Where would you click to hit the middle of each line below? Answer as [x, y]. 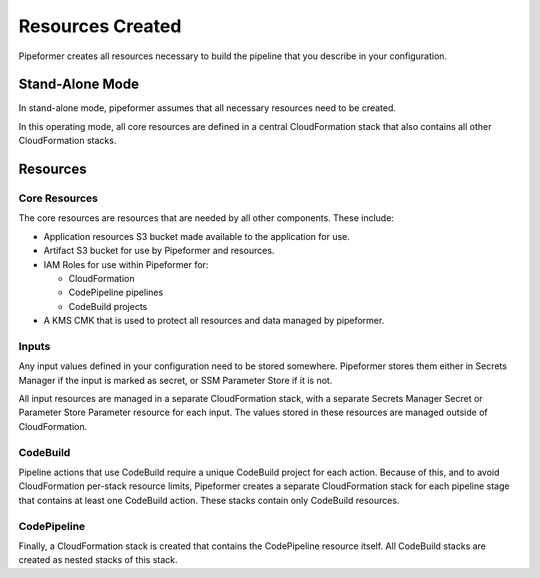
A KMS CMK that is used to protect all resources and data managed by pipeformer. [214, 321]
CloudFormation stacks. [67, 141]
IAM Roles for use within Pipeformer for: [126, 264]
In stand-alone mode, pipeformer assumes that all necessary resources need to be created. [207, 108]
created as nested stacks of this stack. [98, 560]
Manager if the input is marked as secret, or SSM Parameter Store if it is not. [175, 380]
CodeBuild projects [108, 306]
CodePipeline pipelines [116, 292]
